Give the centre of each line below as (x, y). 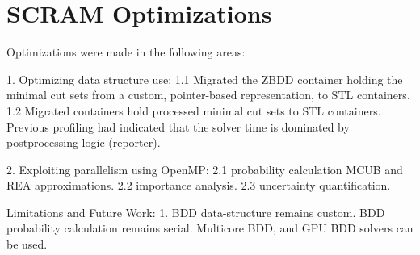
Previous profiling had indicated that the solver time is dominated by (178, 126)
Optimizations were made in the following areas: (126, 52)
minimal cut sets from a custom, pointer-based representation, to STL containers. (208, 95)
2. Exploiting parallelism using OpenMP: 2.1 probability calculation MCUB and (205, 169)
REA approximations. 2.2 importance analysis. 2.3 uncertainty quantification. (199, 185)
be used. (27, 244)
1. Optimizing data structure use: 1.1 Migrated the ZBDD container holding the (205, 79)
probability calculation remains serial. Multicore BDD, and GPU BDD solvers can (210, 228)
